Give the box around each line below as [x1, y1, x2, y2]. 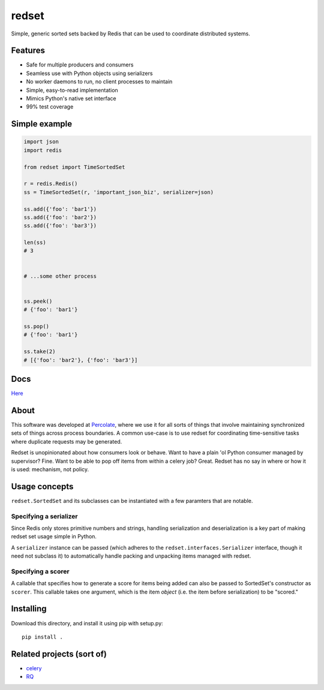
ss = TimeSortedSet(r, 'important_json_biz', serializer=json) [23, 189, 214, 195]
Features [11, 46, 45, 56]
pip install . [22, 633, 63, 640]
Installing [11, 604, 47, 614]
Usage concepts [11, 481, 74, 492]
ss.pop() [23, 323, 50, 330]
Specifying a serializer [11, 512, 78, 520]
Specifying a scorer [11, 567, 70, 575]
